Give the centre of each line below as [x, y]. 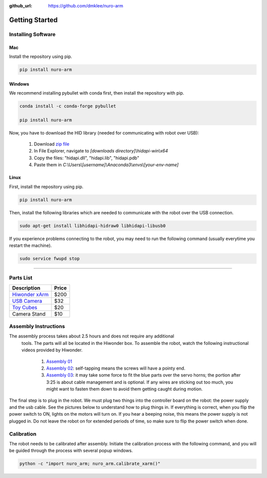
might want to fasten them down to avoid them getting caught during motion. [124, 389]
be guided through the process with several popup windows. [71, 451]
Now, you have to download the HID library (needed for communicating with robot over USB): [104, 133]
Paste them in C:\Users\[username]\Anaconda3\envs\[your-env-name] [106, 165]
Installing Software [32, 34]
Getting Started [33, 20]
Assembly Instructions [37, 327]
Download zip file [52, 144]
